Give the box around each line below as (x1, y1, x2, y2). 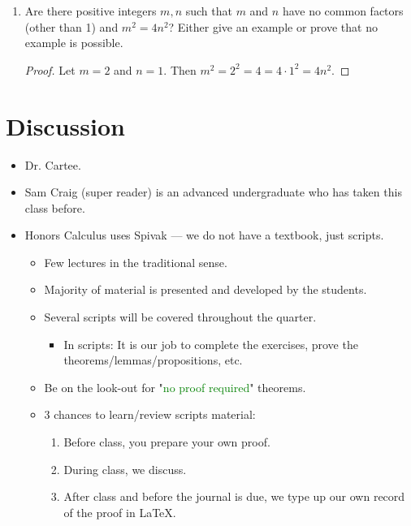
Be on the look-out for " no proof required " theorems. (44, 378, 306, 395)
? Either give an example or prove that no (168, 18, 378, 35)
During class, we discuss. (63, 460, 187, 477)
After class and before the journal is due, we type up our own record (63, 488, 405, 505)
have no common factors (282, 2, 404, 19)
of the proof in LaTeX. (63, 503, 176, 520)
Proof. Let (24, 61, 76, 78)
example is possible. (24, 34, 123, 51)
